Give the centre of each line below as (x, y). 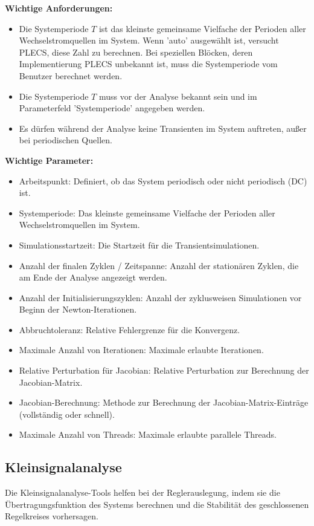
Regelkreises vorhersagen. (52, 516)
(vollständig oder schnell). (67, 414)
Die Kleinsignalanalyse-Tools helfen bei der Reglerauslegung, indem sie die (143, 492)
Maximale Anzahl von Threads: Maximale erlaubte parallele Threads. (148, 434)
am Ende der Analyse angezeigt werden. (93, 277)
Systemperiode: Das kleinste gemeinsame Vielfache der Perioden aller (147, 213)
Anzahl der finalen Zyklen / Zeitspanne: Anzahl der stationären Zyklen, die (159, 265)
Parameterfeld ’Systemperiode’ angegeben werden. (112, 108)
